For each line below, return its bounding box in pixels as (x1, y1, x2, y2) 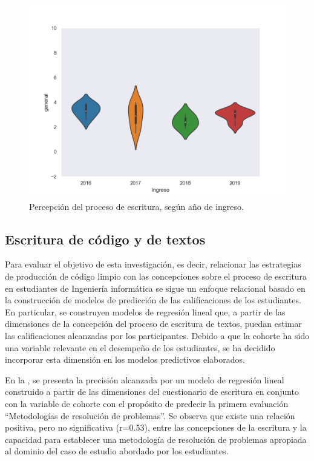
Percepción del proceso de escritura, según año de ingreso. (29, 200, 244, 212)
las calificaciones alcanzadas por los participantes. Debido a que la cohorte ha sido (5, 329, 310, 342)
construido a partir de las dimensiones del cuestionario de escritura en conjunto (5, 385, 299, 398)
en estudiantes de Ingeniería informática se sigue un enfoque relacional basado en (5, 281, 306, 294)
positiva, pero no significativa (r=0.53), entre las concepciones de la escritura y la (5, 421, 307, 434)
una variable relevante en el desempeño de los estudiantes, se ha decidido (5, 341, 275, 354)
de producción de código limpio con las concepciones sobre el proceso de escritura (5, 269, 307, 282)
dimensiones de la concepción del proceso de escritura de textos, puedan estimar (5, 317, 302, 330)
